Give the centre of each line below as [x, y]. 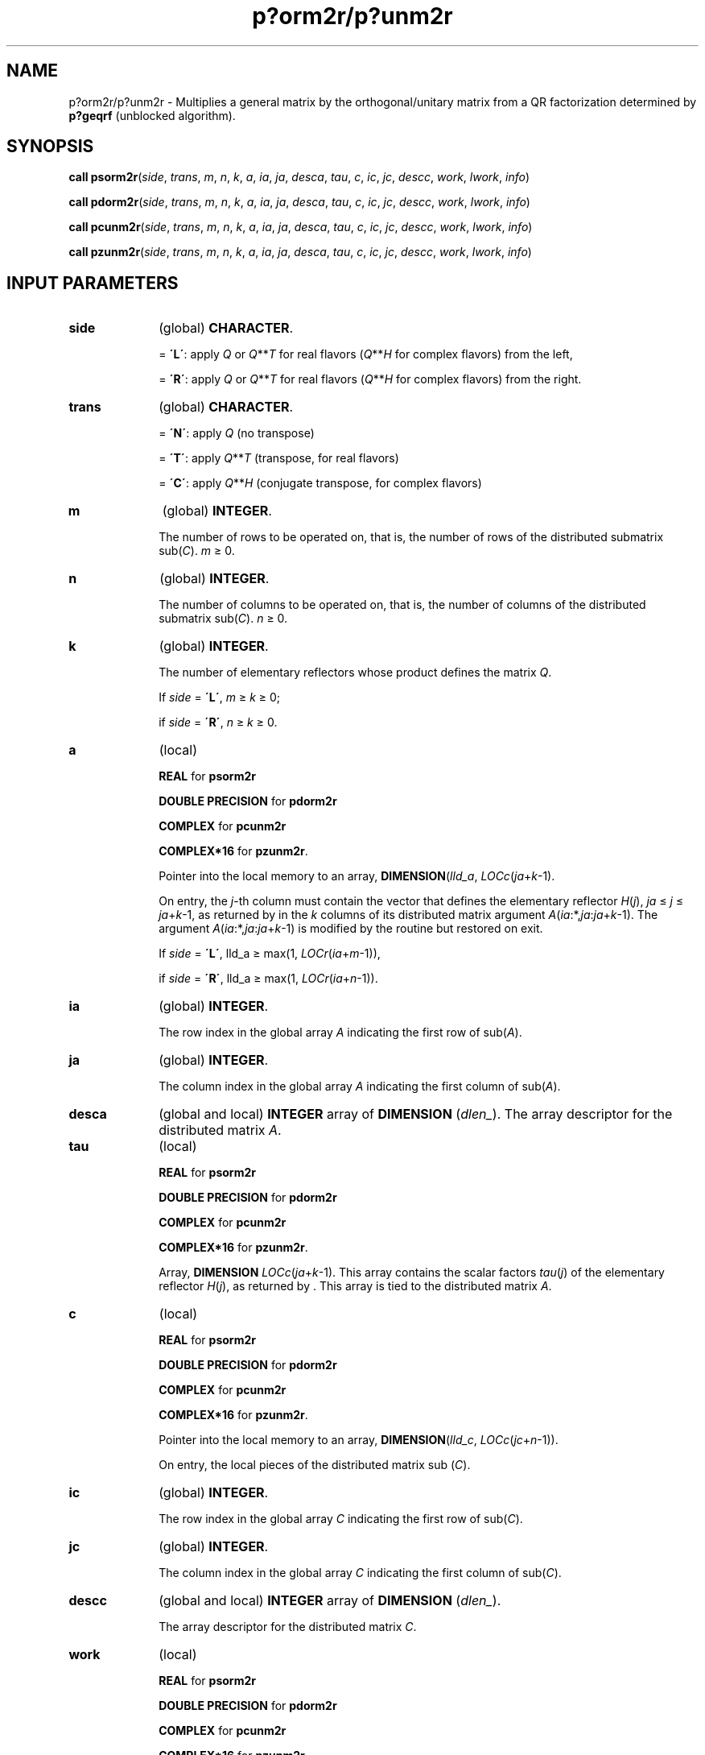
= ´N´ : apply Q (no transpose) [237, 433]
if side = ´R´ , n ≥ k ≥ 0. [218, 722]
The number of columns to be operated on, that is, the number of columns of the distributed [402, 605]
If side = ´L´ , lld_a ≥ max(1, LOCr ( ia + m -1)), [270, 954]
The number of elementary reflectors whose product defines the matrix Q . [355, 673]
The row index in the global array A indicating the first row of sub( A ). [340, 1033]
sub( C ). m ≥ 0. [197, 551]
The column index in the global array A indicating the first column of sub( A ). [360, 1087]
